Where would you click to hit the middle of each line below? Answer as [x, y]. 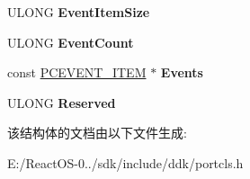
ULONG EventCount [71, 42]
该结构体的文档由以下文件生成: [97, 133]
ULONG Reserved [62, 102]
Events [182, 72]
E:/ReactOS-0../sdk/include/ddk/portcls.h [125, 162]
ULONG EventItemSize [79, 12]
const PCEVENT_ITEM [77, 72]
